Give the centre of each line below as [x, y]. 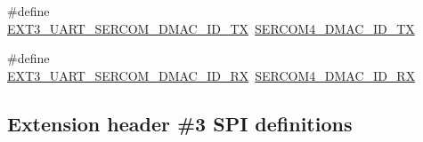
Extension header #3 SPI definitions [180, 123]
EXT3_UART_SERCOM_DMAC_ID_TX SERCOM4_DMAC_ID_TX [211, 28]
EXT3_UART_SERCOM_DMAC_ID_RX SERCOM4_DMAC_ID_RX [211, 75]
